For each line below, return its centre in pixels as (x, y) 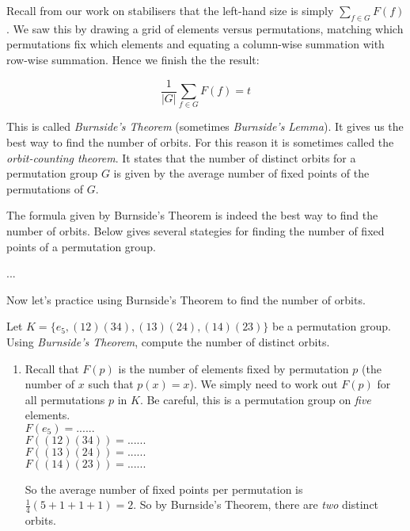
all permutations (65, 399)
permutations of (45, 188)
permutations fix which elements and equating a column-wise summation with (196, 44)
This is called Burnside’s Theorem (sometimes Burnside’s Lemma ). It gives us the (205, 126)
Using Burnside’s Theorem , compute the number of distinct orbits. (168, 341)
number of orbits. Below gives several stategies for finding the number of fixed (196, 230)
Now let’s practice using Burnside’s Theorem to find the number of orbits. (186, 299)
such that (111, 384)
